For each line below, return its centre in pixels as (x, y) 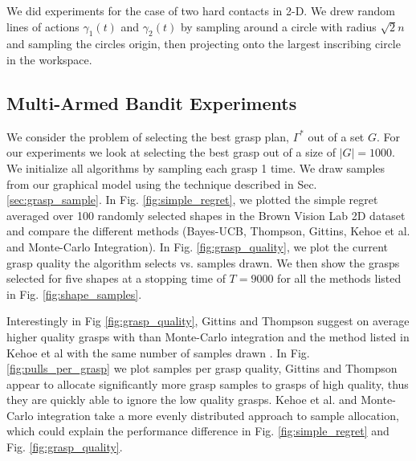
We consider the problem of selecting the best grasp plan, (148, 136)
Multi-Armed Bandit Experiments (152, 102)
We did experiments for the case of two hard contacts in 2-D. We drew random (201, 10)
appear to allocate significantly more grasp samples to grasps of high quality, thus (208, 383)
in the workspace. (49, 59)
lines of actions (43, 26)
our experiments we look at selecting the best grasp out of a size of (171, 152)
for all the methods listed (339, 278)
